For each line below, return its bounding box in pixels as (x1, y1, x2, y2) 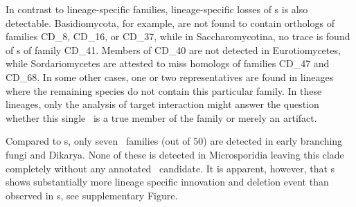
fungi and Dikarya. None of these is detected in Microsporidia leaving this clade (6, 147, 344, 161)
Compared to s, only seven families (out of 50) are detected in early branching (6, 134, 343, 148)
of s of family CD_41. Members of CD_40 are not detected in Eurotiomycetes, (6, 42, 341, 57)
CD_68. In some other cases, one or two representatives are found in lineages (6, 69, 334, 84)
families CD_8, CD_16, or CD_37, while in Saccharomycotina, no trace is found (6, 29, 350, 44)
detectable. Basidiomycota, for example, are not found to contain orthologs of (6, 15, 335, 30)
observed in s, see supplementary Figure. (6, 188, 178, 202)
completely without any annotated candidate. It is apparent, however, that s (6, 161, 335, 175)
